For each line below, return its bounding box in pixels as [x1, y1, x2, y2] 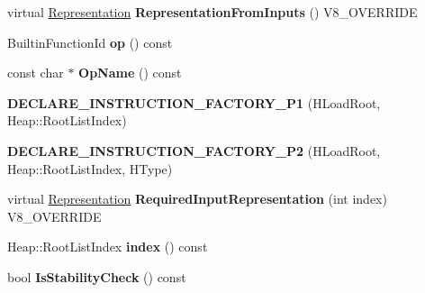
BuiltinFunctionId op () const [7, 32, 173, 51]
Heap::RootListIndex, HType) [7, 159, 173, 178]
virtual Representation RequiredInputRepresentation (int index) [7, 189, 387, 208]
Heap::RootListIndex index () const [7, 237, 208, 256]
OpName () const [78, 63, 182, 82]
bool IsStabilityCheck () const [7, 267, 186, 286]
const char [7, 63, 64, 82]
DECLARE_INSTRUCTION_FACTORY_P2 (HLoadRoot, [7, 141, 381, 160]
